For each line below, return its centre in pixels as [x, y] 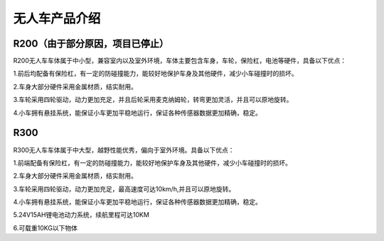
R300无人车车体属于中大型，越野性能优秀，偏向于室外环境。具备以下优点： [124, 150]
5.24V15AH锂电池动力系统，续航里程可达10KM [81, 215]
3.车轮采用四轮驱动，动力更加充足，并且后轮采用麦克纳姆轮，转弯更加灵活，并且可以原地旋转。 [153, 100]
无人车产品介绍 [57, 18]
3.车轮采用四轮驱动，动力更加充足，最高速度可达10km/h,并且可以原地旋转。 [124, 189]
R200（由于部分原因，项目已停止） [91, 44]
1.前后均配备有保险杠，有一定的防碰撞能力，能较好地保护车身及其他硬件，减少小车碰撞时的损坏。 [155, 74]
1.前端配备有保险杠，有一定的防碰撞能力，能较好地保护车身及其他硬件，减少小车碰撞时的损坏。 [152, 162]
